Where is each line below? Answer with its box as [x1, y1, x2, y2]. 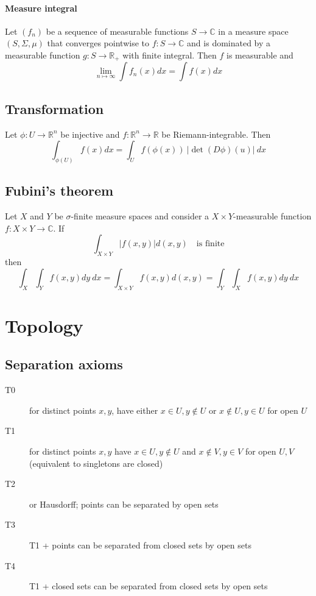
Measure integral [5, 1, 77, 14]
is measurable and [226, 48, 293, 61]
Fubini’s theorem [5, 181, 114, 200]
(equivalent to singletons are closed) [29, 456, 163, 469]
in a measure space [218, 24, 289, 37]
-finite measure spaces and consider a [71, 210, 209, 222]
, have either [111, 403, 158, 416]
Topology [5, 313, 83, 338]
